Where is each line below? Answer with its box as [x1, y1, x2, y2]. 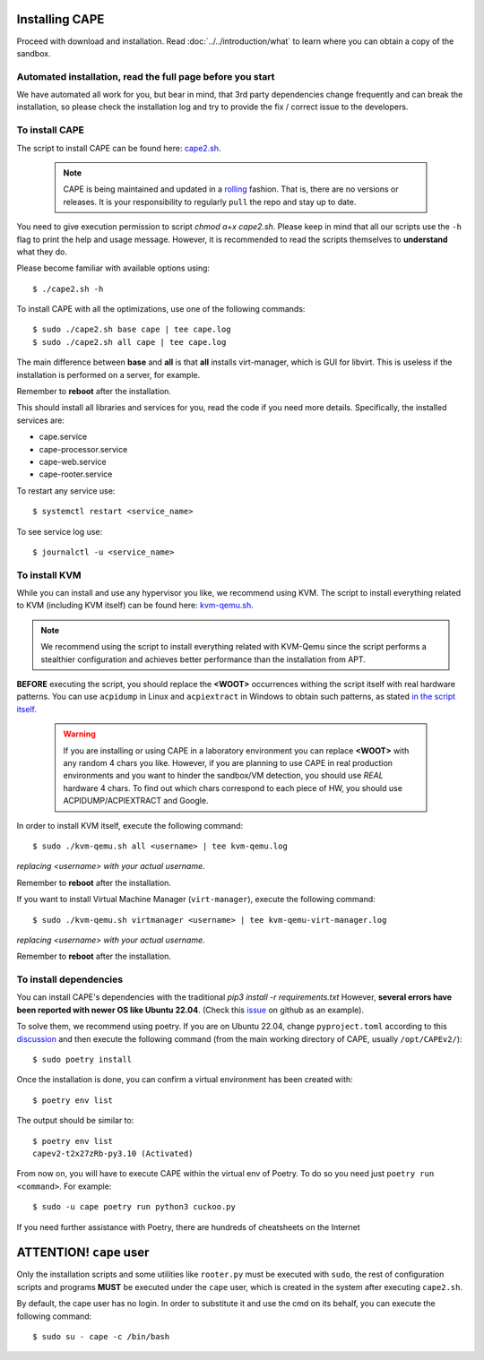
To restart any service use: [16, 485, 116, 496]
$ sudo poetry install [32, 1054, 133, 1064]
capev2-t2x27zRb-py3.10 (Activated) [32, 1148, 194, 1158]
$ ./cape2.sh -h [32, 283, 104, 294]
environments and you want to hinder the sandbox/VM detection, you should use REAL [63, 770, 385, 781]
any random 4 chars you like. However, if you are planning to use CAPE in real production [63, 758, 393, 768]
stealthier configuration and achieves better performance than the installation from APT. [40, 654, 367, 665]
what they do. [16, 246, 67, 257]
